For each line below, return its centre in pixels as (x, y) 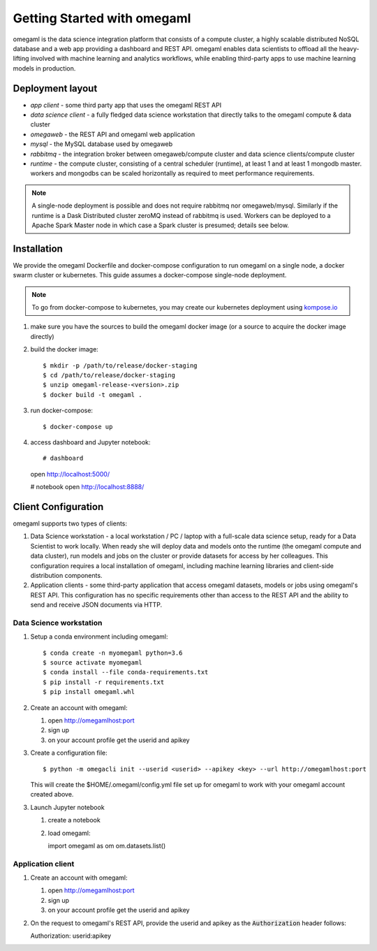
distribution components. (66, 575)
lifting (21, 59)
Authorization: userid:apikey (71, 936)
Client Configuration (58, 507)
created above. (52, 794)
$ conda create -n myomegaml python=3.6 (113, 653)
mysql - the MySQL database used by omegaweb (102, 144)
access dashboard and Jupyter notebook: (90, 442)
